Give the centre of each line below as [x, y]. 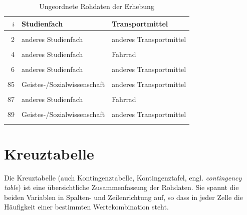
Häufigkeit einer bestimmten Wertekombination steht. [86, 207]
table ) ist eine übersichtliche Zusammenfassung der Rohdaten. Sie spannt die [121, 187]
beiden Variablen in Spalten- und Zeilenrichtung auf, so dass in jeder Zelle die [124, 197]
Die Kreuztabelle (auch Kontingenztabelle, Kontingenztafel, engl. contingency [123, 177]
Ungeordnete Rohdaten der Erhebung [97, 6]
